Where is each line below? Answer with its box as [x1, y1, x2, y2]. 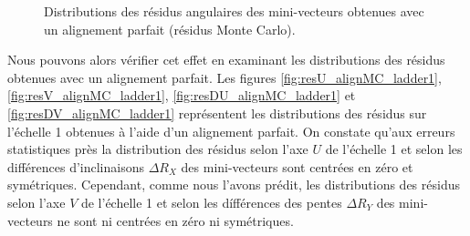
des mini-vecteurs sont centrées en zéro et [181, 157, 413, 176]
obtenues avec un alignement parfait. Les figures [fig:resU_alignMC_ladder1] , [7, 67, 442, 87]
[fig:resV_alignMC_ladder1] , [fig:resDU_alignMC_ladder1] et [7, 86, 356, 105]
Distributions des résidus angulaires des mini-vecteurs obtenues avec [44, 2, 424, 20]
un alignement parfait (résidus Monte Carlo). [44, 19, 296, 38]
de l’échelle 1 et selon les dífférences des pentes [80, 192, 342, 211]
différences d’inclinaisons [7, 157, 144, 176]
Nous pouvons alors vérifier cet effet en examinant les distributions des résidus [7, 50, 445, 69]
